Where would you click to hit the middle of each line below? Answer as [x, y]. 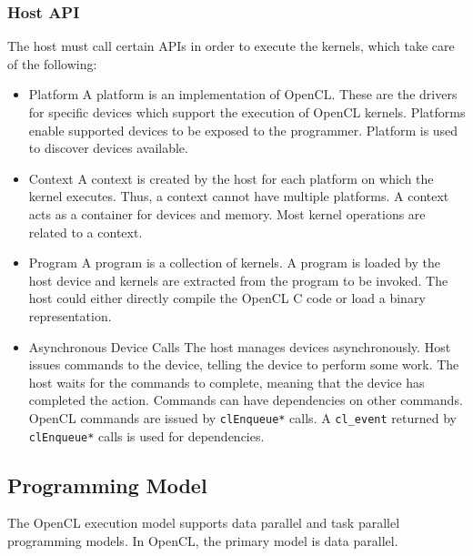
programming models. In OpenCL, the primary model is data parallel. [203, 541]
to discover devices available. [108, 148]
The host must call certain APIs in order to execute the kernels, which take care [231, 46]
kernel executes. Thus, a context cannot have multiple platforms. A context [239, 196]
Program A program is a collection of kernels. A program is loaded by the [234, 263]
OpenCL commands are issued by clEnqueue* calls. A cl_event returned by [242, 417]
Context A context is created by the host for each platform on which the [231, 178]
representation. [70, 315]
